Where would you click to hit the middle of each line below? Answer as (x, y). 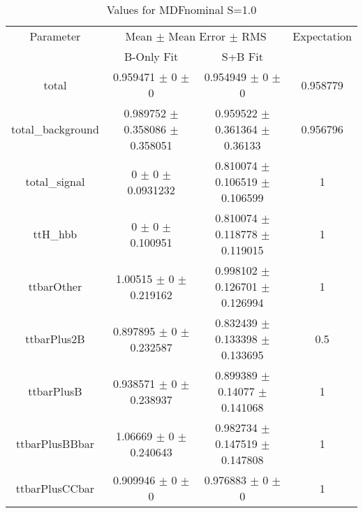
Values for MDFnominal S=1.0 (181, 9)
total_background (55, 129)
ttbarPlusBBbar (55, 443)
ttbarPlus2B (55, 339)
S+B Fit (242, 56)
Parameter (55, 36)
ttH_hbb (55, 234)
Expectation (322, 36)
